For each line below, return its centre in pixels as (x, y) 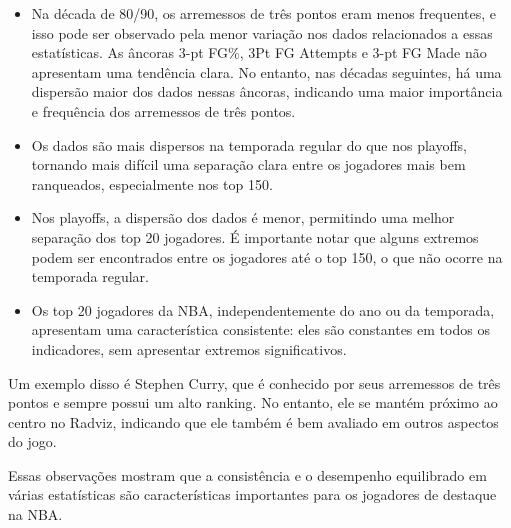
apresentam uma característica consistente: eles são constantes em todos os (260, 329)
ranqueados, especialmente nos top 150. (152, 183)
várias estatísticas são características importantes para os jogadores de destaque (252, 494)
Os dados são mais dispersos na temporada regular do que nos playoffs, (249, 144)
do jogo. (32, 441)
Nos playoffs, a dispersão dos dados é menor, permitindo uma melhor (243, 217)
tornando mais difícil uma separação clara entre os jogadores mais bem (248, 164)
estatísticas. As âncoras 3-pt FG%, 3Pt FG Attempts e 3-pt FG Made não (259, 52)
